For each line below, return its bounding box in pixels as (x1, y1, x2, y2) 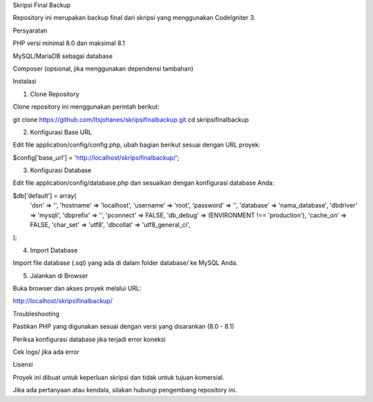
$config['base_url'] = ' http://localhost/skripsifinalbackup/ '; (12, 153, 180, 162)
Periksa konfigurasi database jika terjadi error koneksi (12, 335, 166, 343)
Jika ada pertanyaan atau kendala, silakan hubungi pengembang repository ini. (12, 386, 238, 394)
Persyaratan (12, 26, 48, 35)
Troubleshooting (12, 309, 60, 318)
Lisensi (12, 360, 33, 369)
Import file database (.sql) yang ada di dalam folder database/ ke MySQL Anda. (12, 259, 238, 267)
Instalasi (12, 77, 37, 86)
